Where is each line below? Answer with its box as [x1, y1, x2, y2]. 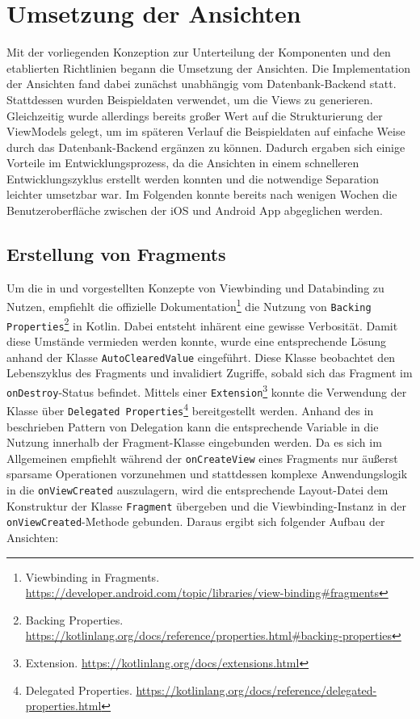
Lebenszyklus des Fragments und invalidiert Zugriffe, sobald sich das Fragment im [6, 364, 413, 381]
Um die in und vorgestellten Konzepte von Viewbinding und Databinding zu [6, 279, 384, 296]
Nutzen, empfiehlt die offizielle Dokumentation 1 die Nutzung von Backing [6, 296, 372, 315]
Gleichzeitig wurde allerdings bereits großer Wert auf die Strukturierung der [6, 107, 383, 124]
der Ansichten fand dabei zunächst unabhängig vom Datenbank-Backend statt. [6, 75, 397, 92]
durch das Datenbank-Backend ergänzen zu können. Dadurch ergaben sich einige [6, 138, 405, 155]
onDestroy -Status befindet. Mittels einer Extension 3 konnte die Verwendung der [6, 381, 407, 400]
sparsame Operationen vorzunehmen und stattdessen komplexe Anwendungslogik [6, 465, 408, 482]
